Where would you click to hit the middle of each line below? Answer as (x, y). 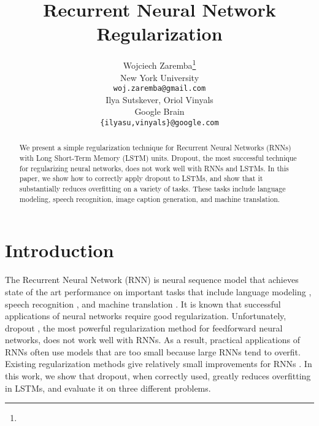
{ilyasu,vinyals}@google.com (159, 123)
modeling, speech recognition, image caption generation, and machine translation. (150, 199)
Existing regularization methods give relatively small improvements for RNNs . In (159, 364)
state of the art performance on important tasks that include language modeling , (158, 291)
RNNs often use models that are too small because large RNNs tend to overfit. (153, 351)
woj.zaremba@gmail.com (159, 89)
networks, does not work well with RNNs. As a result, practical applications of (153, 340)
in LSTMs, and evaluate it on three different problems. (108, 388)
